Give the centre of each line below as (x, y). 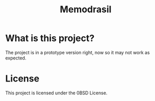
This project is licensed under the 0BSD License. (56, 93)
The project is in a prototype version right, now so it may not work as (77, 52)
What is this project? (50, 38)
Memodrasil (86, 9)
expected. (16, 58)
